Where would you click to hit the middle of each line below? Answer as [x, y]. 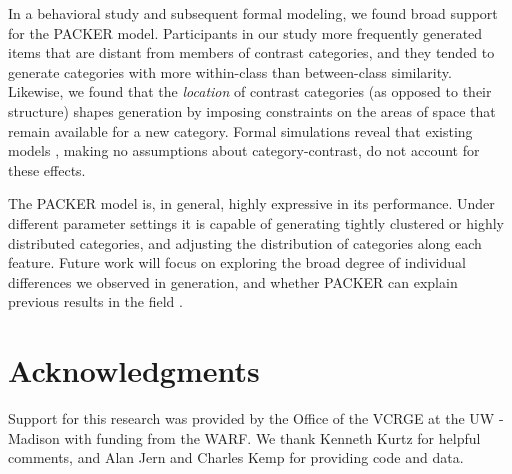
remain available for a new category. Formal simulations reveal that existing [240, 130]
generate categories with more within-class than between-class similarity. [230, 71]
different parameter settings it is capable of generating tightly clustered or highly [256, 222]
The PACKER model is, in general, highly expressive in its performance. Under [251, 203]
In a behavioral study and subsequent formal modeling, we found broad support [253, 13]
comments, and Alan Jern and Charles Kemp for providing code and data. [236, 457]
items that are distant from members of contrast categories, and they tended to [251, 52]
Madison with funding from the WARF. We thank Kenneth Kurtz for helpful [244, 437]
